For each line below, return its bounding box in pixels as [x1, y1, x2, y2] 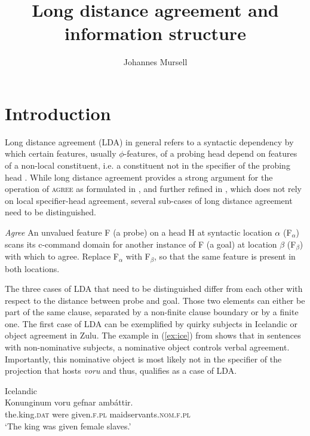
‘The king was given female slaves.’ [5, 419, 131, 432]
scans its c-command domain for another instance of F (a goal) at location [5, 237, 277, 250]
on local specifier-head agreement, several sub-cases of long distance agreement [5, 194, 293, 206]
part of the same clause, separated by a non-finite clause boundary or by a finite [5, 306, 299, 318]
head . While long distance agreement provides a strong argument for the [5, 170, 273, 183]
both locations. [5, 262, 60, 275]
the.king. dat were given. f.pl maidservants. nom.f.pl [5, 408, 191, 420]
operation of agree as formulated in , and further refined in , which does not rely [5, 182, 302, 195]
